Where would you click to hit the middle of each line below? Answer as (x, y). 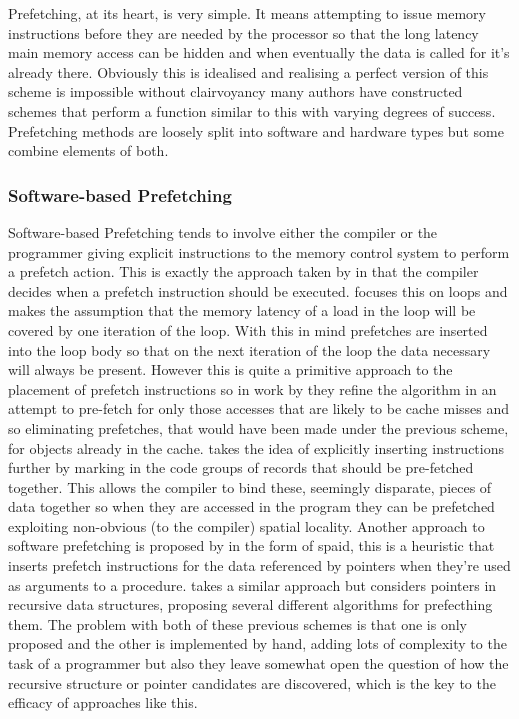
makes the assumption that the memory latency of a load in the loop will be (242, 310)
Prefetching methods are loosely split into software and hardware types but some (256, 130)
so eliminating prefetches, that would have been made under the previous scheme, (258, 427)
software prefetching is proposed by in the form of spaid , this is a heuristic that (251, 545)
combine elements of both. (88, 150)
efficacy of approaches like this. (103, 702)
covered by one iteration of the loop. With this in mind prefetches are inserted (248, 329)
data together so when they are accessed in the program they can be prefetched (251, 506)
